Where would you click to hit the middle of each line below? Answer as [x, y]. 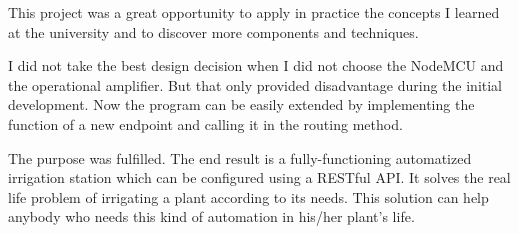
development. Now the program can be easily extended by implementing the [241, 104]
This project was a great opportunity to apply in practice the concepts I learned [254, 12]
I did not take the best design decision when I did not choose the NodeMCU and [256, 65]
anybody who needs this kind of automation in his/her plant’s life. [211, 216]
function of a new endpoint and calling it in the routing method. [205, 123]
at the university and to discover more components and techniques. [213, 31]
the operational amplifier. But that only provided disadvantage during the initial [255, 84]
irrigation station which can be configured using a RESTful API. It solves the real [259, 177]
